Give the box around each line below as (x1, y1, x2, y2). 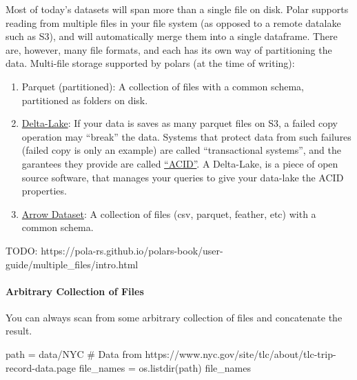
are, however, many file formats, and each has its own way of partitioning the (6, 42, 332, 57)
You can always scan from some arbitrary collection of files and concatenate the (6, 310, 343, 324)
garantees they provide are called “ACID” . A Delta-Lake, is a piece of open (21, 156, 338, 170)
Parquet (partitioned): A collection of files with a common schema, (21, 79, 304, 93)
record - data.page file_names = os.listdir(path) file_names (6, 360, 251, 374)
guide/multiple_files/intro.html (6, 257, 139, 271)
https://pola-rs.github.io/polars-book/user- (41, 243, 223, 257)
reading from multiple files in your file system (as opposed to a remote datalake (6, 15, 341, 30)
